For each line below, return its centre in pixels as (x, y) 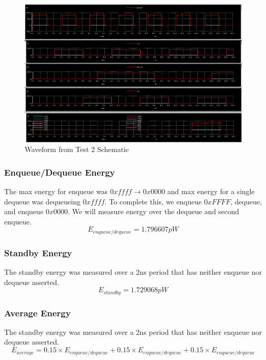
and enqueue (24, 211)
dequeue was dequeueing (43, 201)
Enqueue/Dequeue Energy (60, 172)
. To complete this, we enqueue (153, 201)
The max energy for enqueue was (56, 191)
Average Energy (37, 312)
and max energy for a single (211, 191)
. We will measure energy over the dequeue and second (154, 211)
